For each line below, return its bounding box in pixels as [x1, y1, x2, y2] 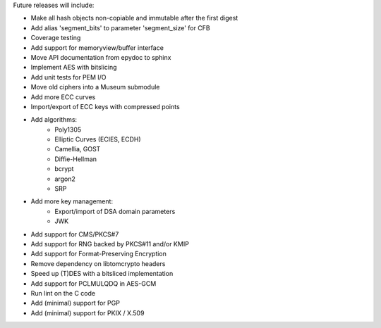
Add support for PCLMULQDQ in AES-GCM [30, 279, 157, 288]
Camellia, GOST [54, 145, 101, 153]
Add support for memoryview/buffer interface [30, 43, 164, 52]
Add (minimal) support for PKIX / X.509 [30, 308, 145, 317]
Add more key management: [30, 197, 113, 206]
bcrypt [54, 165, 74, 173]
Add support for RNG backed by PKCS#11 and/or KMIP [30, 239, 190, 248]
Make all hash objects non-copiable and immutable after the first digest [30, 14, 238, 23]
